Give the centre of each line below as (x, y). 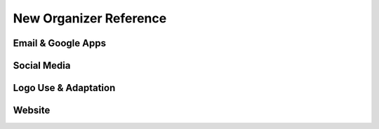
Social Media (42, 66)
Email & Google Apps (60, 43)
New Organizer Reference (90, 18)
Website (32, 110)
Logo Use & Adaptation (64, 88)
